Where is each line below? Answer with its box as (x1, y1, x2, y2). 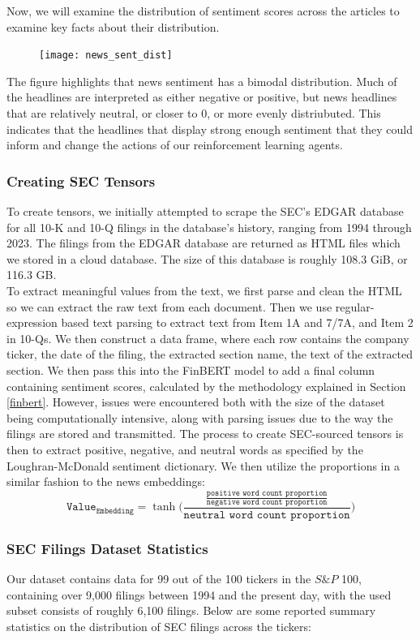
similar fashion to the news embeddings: (6, 473, 205, 490)
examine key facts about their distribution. (6, 18, 220, 35)
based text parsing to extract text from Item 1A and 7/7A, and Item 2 (61, 314, 414, 331)
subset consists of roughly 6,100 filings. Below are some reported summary (6, 602, 376, 619)
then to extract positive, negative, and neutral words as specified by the (6, 440, 363, 457)
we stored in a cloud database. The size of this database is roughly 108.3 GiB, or (6, 250, 408, 267)
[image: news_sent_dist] (39, 49, 173, 62)
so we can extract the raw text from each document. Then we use (6, 298, 332, 315)
